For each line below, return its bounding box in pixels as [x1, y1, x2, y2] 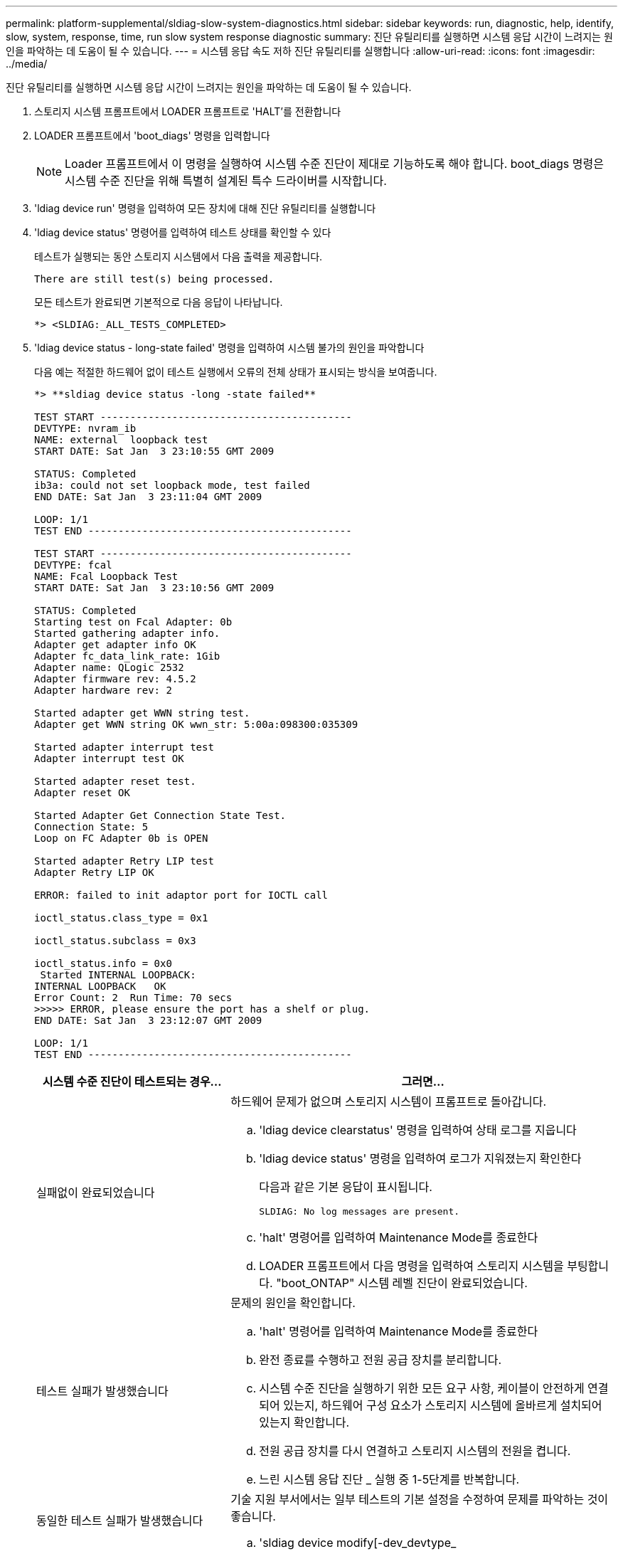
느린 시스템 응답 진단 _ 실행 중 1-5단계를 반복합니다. [259, 1472, 519, 1486]
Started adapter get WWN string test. [34, 707, 250, 719]
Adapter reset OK [34, 787, 130, 798]
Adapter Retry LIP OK [34, 867, 154, 878]
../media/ [6, 58, 48, 70]
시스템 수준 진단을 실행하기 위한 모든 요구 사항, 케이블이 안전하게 [259, 1381, 585, 1395]
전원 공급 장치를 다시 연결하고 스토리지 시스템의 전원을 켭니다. [259, 1444, 571, 1458]
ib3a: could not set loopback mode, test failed [34, 480, 310, 491]
